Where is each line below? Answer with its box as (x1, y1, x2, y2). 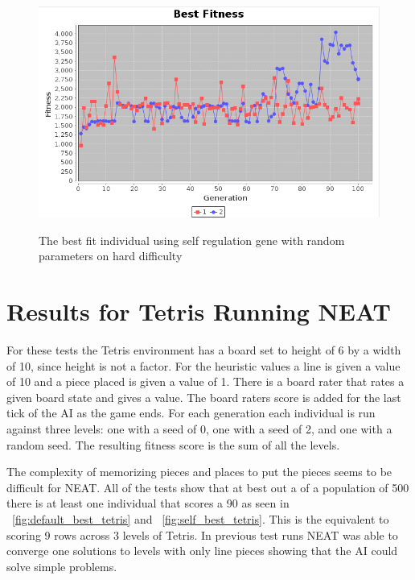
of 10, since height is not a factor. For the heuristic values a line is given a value (6, 357, 401, 374)
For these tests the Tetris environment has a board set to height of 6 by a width (6, 342, 401, 358)
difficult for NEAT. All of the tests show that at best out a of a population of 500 (6, 478, 409, 495)
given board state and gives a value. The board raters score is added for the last (6, 388, 401, 405)
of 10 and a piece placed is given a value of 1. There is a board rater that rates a (6, 373, 405, 390)
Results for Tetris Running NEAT (6, 295, 391, 328)
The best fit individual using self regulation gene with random (39, 231, 345, 248)
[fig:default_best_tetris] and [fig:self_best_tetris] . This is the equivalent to (12, 510, 389, 527)
